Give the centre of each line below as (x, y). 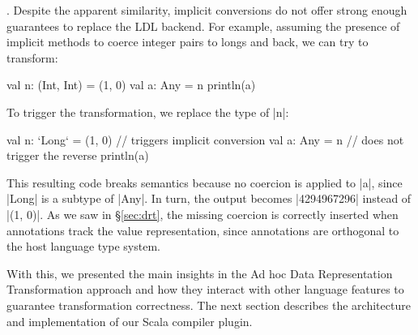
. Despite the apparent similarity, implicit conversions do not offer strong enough (207, 10)
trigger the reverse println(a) (78, 155)
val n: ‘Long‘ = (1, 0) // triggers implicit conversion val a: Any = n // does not (205, 139)
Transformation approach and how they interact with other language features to (205, 289)
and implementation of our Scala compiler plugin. (130, 321)
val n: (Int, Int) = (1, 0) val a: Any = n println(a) (131, 85)
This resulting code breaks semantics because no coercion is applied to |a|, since (205, 182)
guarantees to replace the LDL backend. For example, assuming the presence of (203, 26)
